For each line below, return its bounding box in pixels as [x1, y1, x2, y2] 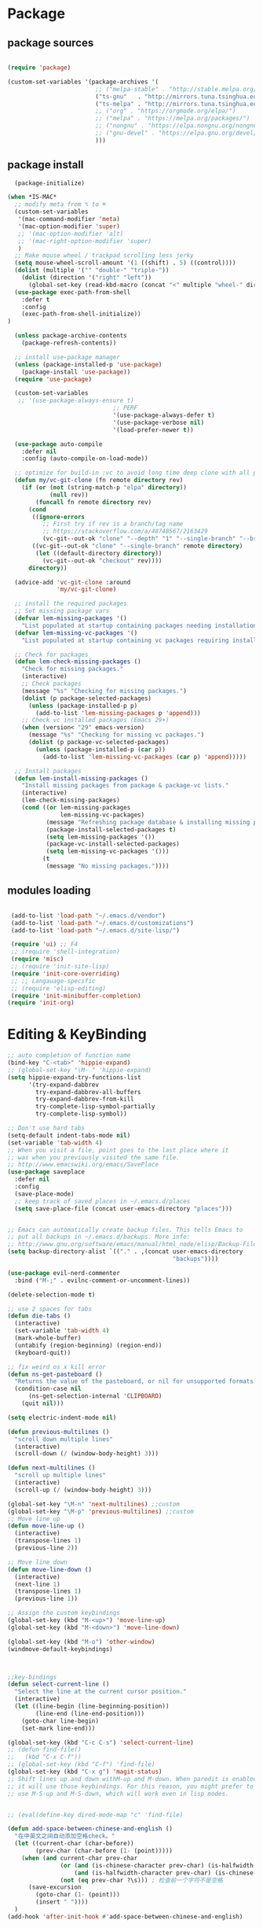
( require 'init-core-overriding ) [10, 969, 121, 978]
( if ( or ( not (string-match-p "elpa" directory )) [21, 484, 188, 492]
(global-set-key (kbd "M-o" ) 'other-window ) [7, 1638, 155, 1646]
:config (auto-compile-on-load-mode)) [21, 455, 148, 463]
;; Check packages [21, 680, 82, 688]
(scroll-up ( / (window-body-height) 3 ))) [14, 1486, 152, 1494]
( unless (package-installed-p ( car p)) [35, 745, 166, 754]
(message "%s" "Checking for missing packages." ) [21, 687, 188, 695]
